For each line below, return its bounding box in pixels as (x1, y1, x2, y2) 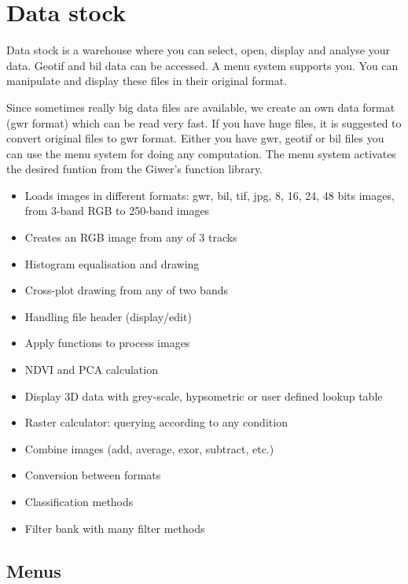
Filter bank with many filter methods (24, 519, 205, 536)
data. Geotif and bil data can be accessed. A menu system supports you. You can (6, 57, 399, 73)
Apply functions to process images (24, 335, 190, 351)
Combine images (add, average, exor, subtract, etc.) (24, 440, 274, 456)
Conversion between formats (24, 467, 161, 483)
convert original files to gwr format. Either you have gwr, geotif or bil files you (6, 130, 384, 146)
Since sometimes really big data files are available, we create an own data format (6, 98, 395, 115)
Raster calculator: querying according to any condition (24, 414, 288, 431)
